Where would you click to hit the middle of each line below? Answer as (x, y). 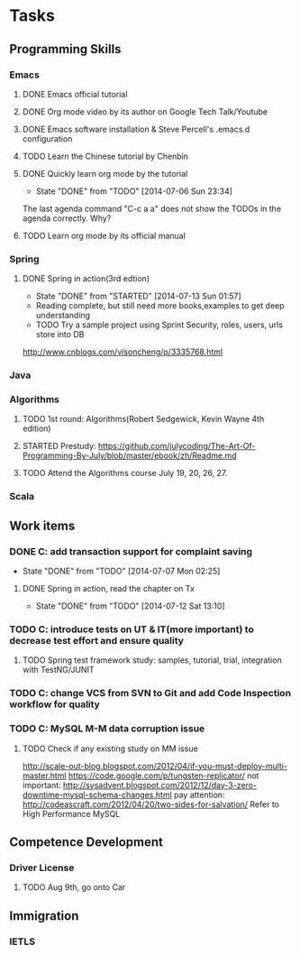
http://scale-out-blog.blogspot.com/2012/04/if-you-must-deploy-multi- (155, 766)
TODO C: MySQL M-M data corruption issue (107, 729)
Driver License (42, 867)
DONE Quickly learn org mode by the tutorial (105, 173)
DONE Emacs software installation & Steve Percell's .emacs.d (136, 129)
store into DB (60, 335)
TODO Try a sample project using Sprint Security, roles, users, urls (159, 325)
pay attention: (200, 794)
